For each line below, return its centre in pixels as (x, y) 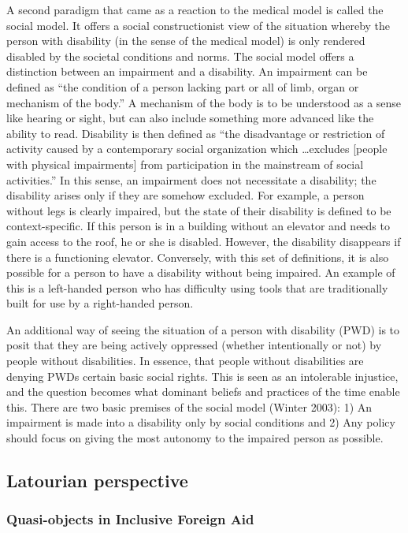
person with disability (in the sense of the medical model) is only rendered (186, 41)
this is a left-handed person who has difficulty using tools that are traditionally (197, 287)
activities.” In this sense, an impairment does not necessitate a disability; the (191, 179)
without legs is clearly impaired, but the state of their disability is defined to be (199, 210)
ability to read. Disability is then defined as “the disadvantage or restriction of (196, 133)
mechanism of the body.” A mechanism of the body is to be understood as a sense (204, 102)
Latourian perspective (97, 481)
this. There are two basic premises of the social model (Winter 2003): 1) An (189, 406)
